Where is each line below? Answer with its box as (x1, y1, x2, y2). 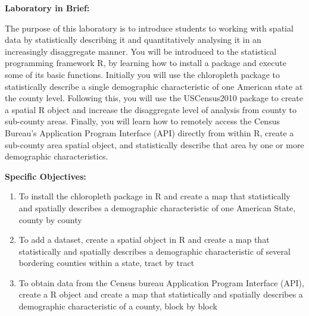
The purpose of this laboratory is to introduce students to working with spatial (5, 21, 294, 34)
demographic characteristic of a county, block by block (18, 300, 217, 312)
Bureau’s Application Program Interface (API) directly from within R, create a (5, 126, 294, 139)
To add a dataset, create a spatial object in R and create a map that (18, 233, 270, 246)
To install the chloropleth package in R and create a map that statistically (18, 190, 291, 202)
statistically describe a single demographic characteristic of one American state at (5, 80, 303, 92)
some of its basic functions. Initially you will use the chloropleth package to (5, 68, 280, 80)
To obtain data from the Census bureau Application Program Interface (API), (18, 276, 304, 289)
